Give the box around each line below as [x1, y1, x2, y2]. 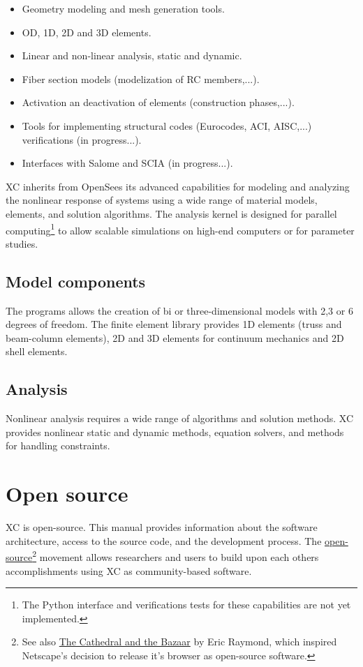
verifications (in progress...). [22, 132, 142, 147]
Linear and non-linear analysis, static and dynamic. [22, 48, 242, 63]
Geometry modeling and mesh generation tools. [22, 1, 225, 15]
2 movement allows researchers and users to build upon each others [32, 548, 319, 564]
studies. [6, 236, 38, 250]
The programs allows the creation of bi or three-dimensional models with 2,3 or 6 [6, 303, 353, 317]
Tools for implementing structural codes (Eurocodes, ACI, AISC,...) [22, 118, 312, 133]
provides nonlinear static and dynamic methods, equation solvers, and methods [6, 424, 344, 439]
